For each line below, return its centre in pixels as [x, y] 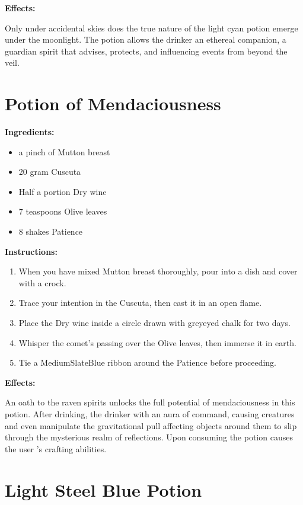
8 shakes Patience [51, 231]
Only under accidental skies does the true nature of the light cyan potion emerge [151, 28]
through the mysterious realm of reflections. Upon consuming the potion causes [149, 437]
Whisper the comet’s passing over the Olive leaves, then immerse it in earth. [157, 342]
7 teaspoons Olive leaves [63, 211]
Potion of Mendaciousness [113, 103]
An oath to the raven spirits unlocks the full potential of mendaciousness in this [150, 402]
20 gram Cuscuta [50, 172]
